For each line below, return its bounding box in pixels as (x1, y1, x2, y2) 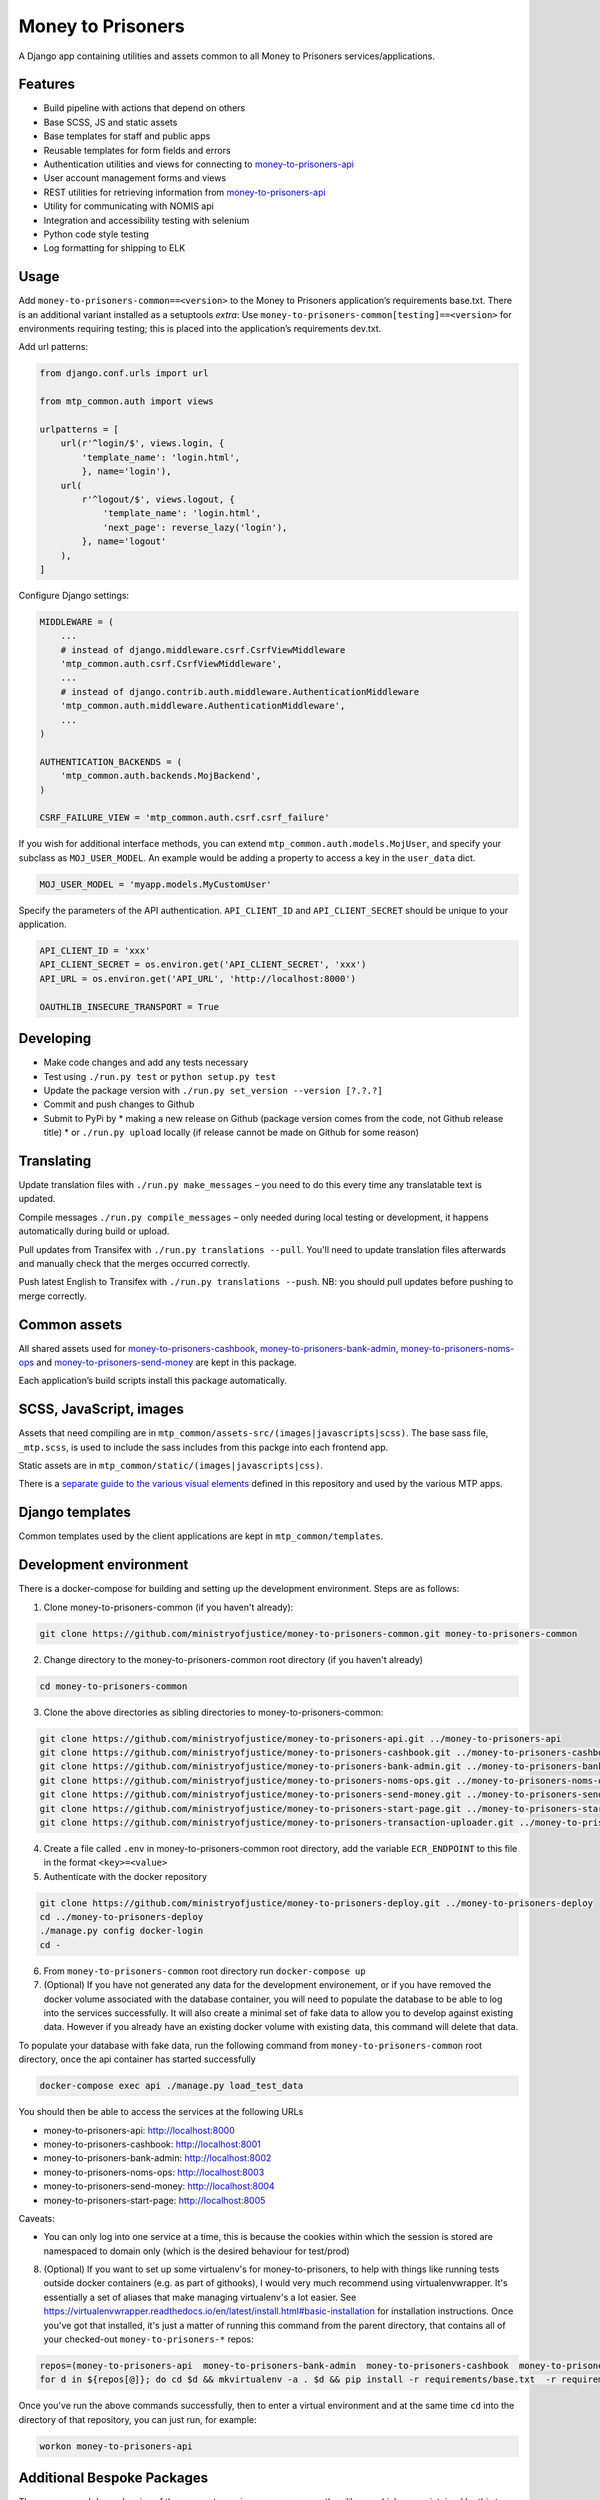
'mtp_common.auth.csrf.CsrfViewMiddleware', (60, 658, 283, 670)
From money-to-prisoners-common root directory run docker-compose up (43, 1965, 366, 1977)
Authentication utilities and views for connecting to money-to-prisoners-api (43, 158, 355, 170)
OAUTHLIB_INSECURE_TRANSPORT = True (39, 1001, 220, 1012)
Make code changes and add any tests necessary (43, 1056, 249, 1069)
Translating (18, 1152, 92, 1169)
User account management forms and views (43, 172, 227, 184)
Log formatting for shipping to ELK (43, 242, 186, 254)
